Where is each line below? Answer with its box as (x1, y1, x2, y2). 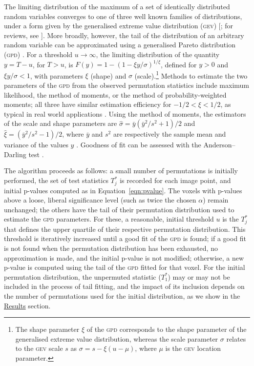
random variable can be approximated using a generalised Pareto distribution (4, 40, 235, 50)
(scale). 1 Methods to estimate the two (134, 69, 248, 81)
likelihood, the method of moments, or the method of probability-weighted (4, 89, 227, 100)
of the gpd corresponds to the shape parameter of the (86, 324, 247, 334)
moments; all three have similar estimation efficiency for (4, 99, 171, 109)
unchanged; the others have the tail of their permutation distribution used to (4, 204, 234, 214)
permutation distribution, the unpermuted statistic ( (4, 271, 161, 282)
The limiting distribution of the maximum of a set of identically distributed (4, 1, 230, 11)
